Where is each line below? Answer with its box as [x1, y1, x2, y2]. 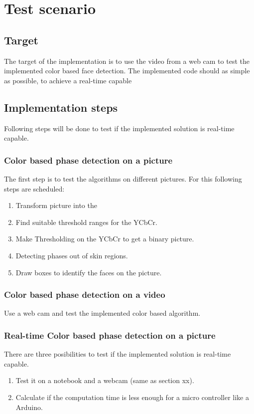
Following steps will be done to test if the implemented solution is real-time [4, 123, 235, 133]
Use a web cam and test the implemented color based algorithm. [4, 308, 201, 318]
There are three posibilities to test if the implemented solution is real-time [4, 349, 231, 359]
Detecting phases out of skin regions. [15, 250, 128, 260]
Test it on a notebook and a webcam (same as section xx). [15, 375, 194, 386]
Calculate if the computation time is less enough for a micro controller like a [15, 392, 249, 402]
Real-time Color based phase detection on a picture [4, 329, 216, 341]
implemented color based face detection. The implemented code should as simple [4, 65, 250, 76]
